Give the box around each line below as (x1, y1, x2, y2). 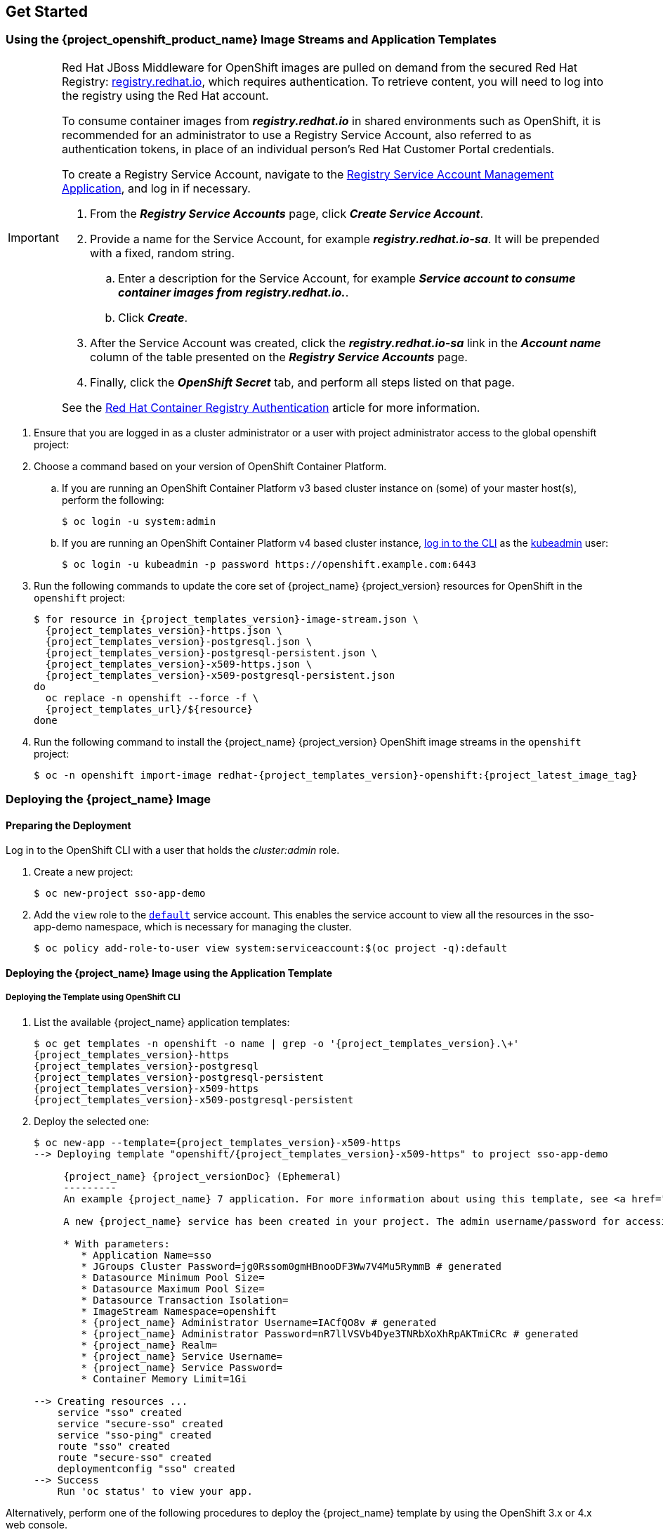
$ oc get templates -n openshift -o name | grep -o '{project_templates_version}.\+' (34, 1037, 520, 1049)
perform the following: (62, 493, 164, 506)
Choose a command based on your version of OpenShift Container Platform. (34, 460, 387, 472)
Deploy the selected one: (34, 1115, 150, 1127)
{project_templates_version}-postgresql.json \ (45, 635, 313, 647)
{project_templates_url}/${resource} (45, 703, 253, 715)
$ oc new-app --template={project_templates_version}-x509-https (34, 1136, 401, 1148)
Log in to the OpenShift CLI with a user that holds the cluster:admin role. (6, 844, 340, 857)
